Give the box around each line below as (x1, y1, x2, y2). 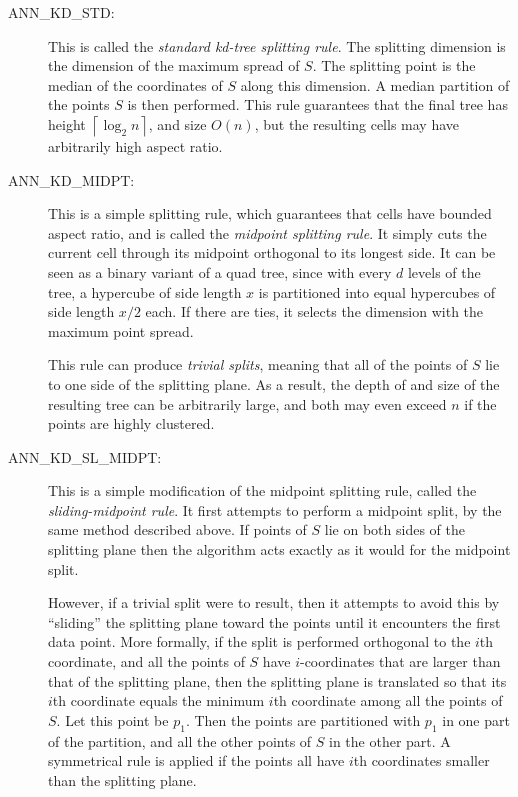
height (48, 113, 86, 134)
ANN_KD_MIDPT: (8, 169, 135, 190)
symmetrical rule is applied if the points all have (48, 750, 345, 771)
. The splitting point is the (312, 55, 476, 76)
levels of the (407, 261, 481, 282)
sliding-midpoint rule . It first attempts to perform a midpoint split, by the (48, 499, 502, 520)
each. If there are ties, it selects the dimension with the (145, 301, 484, 322)
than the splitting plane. (48, 769, 197, 790)
